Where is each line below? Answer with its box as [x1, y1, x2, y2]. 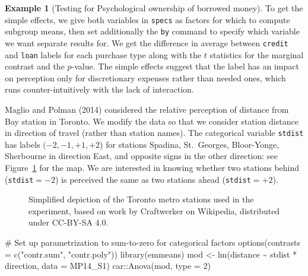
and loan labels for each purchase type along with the [5, 48, 202, 61]
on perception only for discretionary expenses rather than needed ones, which [5, 71, 286, 84]
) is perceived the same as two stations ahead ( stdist [55, 173, 251, 185]
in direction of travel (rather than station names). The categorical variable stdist [5, 126, 304, 139]
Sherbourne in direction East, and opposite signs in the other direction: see [5, 150, 278, 162]
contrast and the [5, 60, 65, 72]
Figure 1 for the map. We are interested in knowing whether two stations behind [5, 161, 300, 174]
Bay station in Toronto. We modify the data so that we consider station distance [5, 115, 299, 127]
